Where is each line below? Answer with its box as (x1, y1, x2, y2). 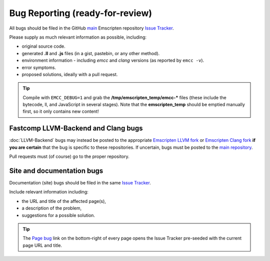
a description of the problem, (21, 205, 82, 211)
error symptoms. (21, 64, 56, 70)
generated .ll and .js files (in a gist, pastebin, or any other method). (21, 50, 160, 56)
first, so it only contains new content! (22, 108, 99, 115)
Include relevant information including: (9, 189, 88, 195)
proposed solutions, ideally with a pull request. (21, 71, 118, 77)
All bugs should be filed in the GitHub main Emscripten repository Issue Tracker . (9, 25, 174, 31)
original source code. (21, 43, 65, 50)
